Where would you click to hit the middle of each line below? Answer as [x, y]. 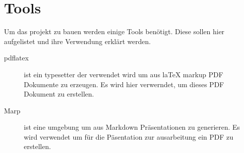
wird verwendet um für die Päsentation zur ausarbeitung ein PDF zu [129, 136]
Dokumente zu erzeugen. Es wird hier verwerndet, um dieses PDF [124, 84]
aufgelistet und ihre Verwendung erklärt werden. [77, 41]
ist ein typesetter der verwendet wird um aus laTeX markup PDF [123, 74]
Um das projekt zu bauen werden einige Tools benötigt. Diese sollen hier [114, 31]
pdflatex [16, 58]
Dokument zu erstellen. [59, 94]
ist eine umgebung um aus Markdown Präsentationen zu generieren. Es [132, 127]
